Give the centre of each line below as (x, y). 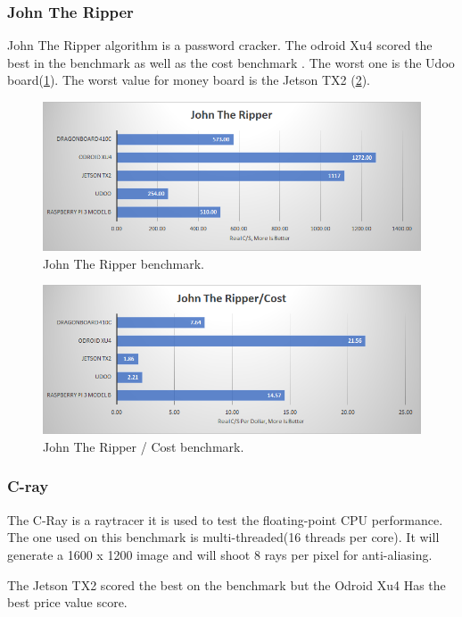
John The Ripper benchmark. (124, 263)
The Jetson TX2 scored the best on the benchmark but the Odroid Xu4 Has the (227, 584)
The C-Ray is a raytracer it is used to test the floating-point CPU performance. (225, 519)
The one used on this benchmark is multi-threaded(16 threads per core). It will (223, 537)
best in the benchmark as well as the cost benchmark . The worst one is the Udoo (231, 62)
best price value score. (67, 602)
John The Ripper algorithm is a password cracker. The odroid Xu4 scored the (220, 45)
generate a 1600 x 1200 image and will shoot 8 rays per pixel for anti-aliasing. (220, 554)
